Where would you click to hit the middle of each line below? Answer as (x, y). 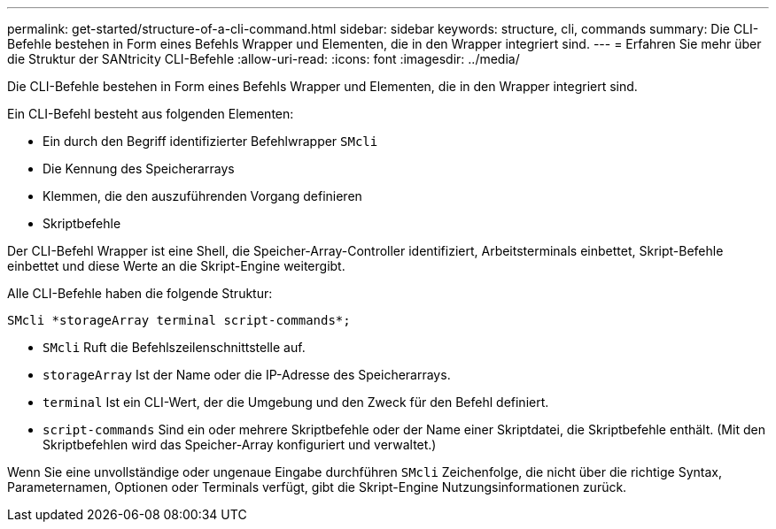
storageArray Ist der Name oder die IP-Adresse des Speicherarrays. (247, 375)
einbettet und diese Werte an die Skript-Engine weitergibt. (176, 266)
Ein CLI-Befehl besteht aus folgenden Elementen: (151, 114)
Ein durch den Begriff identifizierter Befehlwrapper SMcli (210, 141)
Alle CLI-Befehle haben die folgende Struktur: (140, 293)
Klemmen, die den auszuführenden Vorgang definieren (202, 196)
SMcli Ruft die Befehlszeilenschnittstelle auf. (174, 347)
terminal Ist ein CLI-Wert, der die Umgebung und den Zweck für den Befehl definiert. (296, 402)
